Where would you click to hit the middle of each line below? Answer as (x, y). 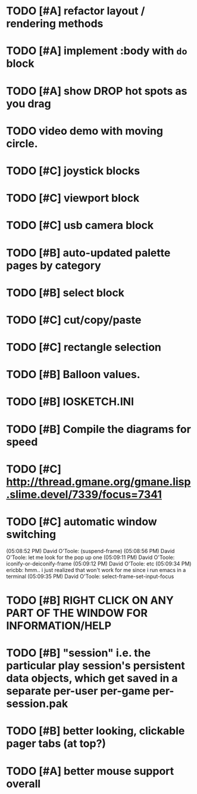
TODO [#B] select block (65, 293)
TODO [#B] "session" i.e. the (79, 653)
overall (24, 784)
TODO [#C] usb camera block (80, 225)
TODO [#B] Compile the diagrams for (99, 429)
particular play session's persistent (96, 666)
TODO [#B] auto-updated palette (88, 253)
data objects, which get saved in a (92, 679)
